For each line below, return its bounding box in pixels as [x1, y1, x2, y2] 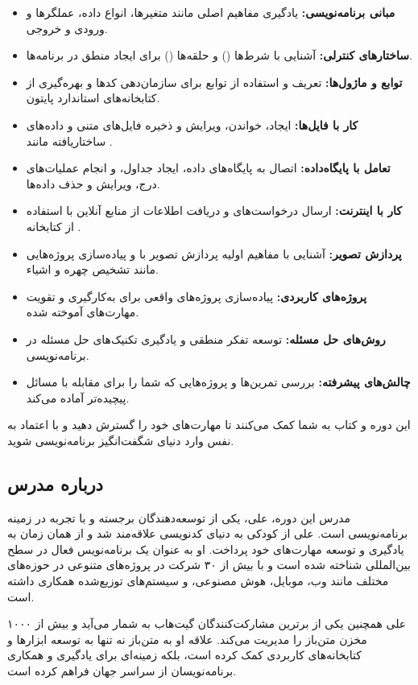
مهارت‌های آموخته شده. [26, 303, 139, 320]
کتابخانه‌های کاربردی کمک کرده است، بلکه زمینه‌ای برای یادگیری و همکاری [7, 646, 362, 663]
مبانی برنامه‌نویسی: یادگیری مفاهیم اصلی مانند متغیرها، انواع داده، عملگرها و [26, 4, 395, 20]
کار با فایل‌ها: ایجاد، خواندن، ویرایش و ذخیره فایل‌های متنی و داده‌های [26, 116, 358, 133]
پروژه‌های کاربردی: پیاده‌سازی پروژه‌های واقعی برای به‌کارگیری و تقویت [26, 287, 367, 304]
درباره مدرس [7, 471, 103, 496]
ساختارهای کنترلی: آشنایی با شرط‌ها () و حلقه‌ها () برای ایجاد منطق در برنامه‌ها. [26, 47, 412, 64]
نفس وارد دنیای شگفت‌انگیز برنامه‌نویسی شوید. [7, 431, 234, 448]
